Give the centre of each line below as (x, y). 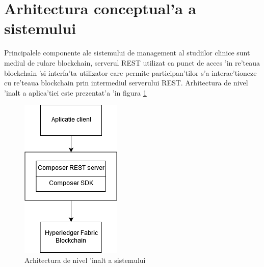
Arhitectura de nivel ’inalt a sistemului (85, 260)
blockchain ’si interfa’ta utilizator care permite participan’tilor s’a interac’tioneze (130, 72)
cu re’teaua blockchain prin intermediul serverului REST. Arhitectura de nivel (126, 83)
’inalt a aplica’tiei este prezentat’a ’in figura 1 (75, 92)
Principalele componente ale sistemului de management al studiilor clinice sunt (127, 53)
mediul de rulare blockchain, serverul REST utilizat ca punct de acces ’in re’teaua (132, 62)
